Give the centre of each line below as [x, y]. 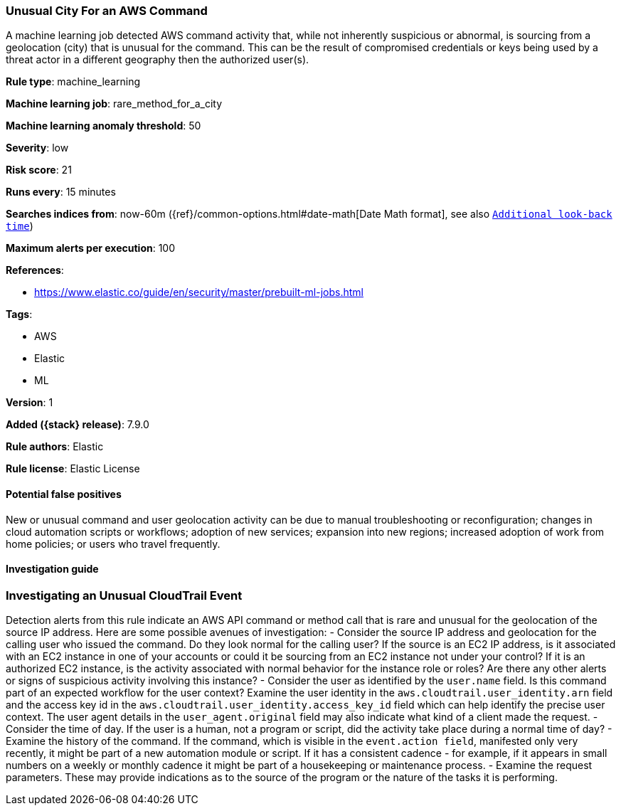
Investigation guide [52, 569]
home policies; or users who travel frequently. [113, 544]
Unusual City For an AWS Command [107, 11]
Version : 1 [30, 403]
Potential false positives [64, 494]
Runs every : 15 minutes [61, 192]
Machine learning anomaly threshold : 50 [103, 126]
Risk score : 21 [39, 170]
